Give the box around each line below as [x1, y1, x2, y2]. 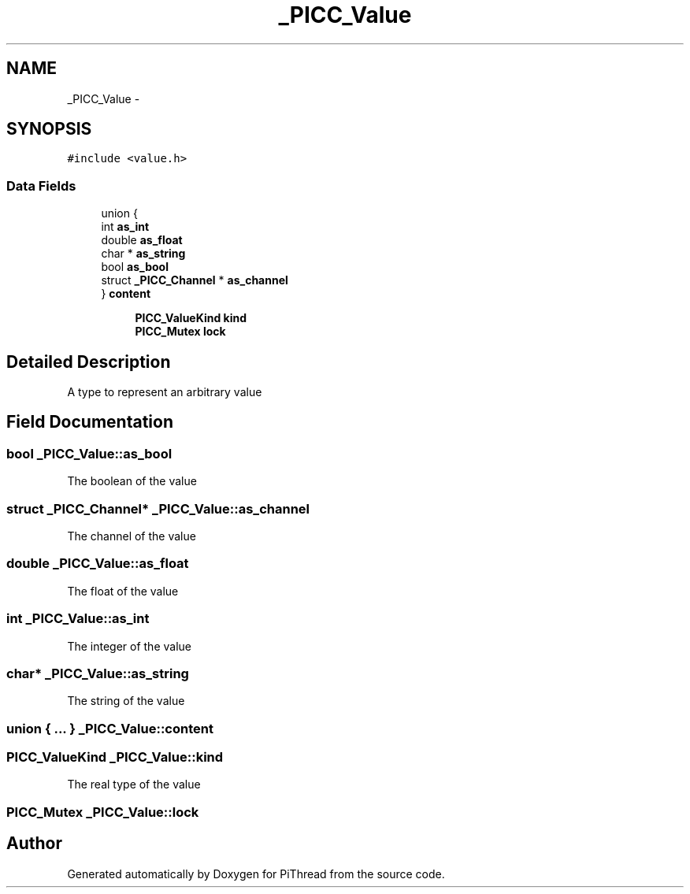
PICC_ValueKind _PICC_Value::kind [6, 749, 224, 765]
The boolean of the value [67, 474, 197, 488]
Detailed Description [6, 351, 171, 372]
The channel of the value [67, 529, 196, 543]
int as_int [101, 220, 150, 234]
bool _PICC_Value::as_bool [6, 445, 172, 462]
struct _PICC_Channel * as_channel [101, 273, 288, 287]
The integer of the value [67, 639, 191, 653]
